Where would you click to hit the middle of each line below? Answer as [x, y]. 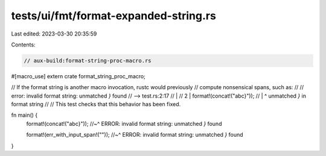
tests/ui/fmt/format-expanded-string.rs [114, 16]
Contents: [23, 45]
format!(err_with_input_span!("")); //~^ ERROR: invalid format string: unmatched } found [135, 135]
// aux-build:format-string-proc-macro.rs [88, 61]
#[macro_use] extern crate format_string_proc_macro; [78, 76]
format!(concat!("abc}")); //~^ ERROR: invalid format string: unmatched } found [124, 123]
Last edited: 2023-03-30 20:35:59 [54, 34]
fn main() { [24, 115]
